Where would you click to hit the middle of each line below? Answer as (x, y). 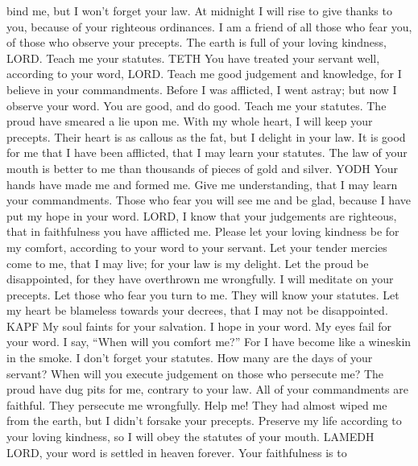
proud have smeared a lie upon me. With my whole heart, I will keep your (190, 121)
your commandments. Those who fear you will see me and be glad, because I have (209, 200)
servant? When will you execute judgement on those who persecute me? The (195, 373)
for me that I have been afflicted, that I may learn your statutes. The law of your (207, 153)
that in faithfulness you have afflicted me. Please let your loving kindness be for (203, 231)
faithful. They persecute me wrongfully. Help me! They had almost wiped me (197, 404)
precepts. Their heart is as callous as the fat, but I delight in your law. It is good (206, 136)
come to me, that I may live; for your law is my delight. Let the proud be (188, 263)
